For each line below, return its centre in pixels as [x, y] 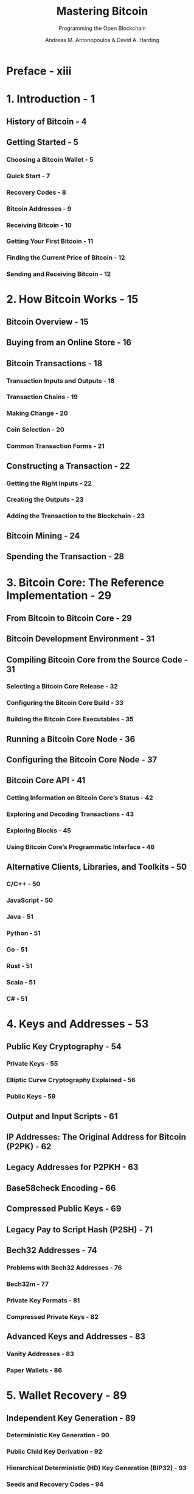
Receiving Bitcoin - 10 [39, 225]
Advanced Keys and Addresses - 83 [76, 1337]
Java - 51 [20, 917]
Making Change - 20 [37, 413]
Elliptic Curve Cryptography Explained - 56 [71, 1080]
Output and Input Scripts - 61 [62, 1116]
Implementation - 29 [59, 596]
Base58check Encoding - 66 [61, 1188]
